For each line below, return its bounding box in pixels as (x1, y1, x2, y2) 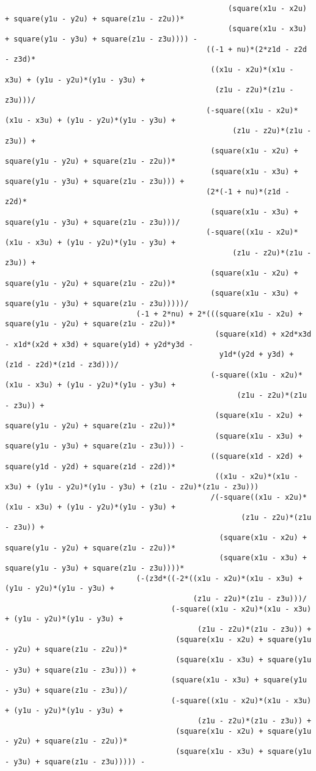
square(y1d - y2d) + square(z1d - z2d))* (5, 462, 176, 471)
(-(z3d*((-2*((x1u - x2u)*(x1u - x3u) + (136, 574, 303, 583)
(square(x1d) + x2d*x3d (215, 330, 312, 338)
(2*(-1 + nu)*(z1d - (206, 187, 290, 196)
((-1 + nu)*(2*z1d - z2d (206, 45, 307, 54)
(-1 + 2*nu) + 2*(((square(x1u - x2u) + (136, 309, 303, 318)
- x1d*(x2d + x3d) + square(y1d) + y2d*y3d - (5, 340, 193, 349)
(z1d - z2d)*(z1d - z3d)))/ (5, 360, 119, 369)
